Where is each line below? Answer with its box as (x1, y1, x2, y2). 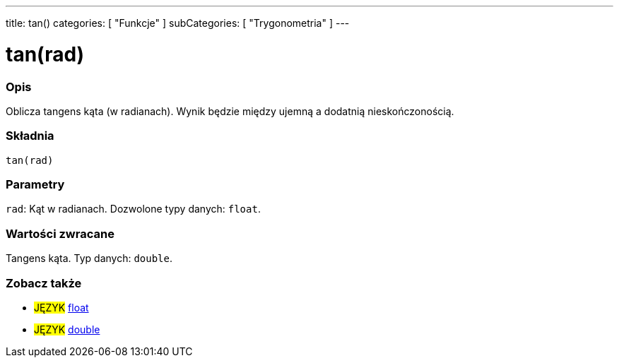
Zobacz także (6, 275, 82, 290)
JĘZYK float (34, 301, 89, 314)
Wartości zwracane (6, 226, 114, 241)
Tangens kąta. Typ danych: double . (6, 252, 173, 265)
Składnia (6, 129, 54, 143)
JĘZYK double (34, 323, 100, 335)
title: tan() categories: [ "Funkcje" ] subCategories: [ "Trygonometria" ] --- (6, 17, 350, 29)
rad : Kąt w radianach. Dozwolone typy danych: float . (6, 203, 261, 215)
